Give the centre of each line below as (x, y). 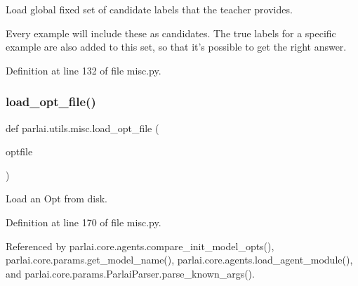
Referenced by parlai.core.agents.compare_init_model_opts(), (140, 246)
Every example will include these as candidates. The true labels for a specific (171, 33)
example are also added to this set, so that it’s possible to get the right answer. (176, 47)
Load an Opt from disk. (57, 199)
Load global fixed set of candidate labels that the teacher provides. (149, 9)
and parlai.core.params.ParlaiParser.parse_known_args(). (130, 273)
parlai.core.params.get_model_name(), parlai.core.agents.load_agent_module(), (179, 260)
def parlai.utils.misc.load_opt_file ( (82, 128)
